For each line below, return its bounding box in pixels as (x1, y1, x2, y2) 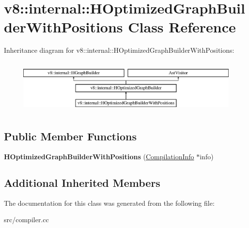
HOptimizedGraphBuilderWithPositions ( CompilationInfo (4, 152, 194, 162)
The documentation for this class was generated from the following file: (4, 198, 215, 208)
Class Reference (128, 17, 236, 37)
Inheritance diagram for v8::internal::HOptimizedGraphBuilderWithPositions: (4, 45, 234, 55)
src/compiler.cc (4, 214, 49, 224)
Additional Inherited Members (4, 175, 160, 190)
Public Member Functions (4, 129, 137, 144)
